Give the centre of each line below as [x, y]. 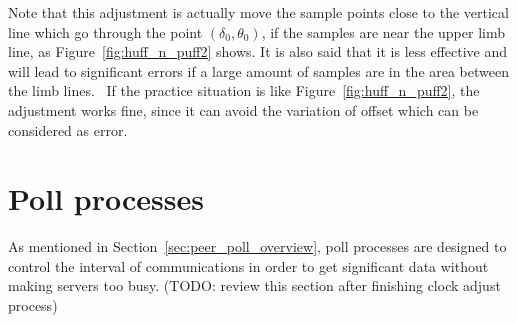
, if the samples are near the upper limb [383, 31]
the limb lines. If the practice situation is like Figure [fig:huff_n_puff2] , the [244, 90]
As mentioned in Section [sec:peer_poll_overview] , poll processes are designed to [257, 246]
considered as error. [68, 129]
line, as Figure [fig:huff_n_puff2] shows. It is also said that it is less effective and [258, 51]
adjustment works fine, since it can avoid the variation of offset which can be [243, 109]
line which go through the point [105, 31]
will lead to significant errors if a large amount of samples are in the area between [259, 70]
